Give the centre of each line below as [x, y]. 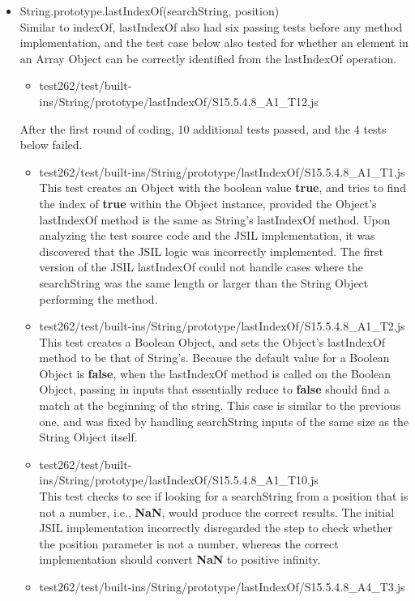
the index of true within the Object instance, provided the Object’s [208, 203]
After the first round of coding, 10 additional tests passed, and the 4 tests [203, 128]
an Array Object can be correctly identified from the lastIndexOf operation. [208, 58]
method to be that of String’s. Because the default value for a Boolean [214, 358]
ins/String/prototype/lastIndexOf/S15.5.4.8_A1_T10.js [179, 480]
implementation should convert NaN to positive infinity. [180, 559]
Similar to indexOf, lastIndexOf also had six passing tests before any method [211, 26]
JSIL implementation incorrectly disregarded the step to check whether [216, 528]
